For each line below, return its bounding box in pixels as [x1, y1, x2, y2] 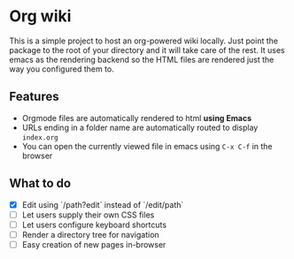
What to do [9, 176, 72, 191]
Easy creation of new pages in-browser [21, 239, 166, 249]
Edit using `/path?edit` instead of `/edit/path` [21, 199, 184, 209]
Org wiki [9, 6, 72, 27]
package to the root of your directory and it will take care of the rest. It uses [9, 44, 285, 55]
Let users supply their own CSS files [21, 209, 155, 220]
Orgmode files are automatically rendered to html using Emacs [21, 112, 252, 123]
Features [9, 89, 59, 104]
